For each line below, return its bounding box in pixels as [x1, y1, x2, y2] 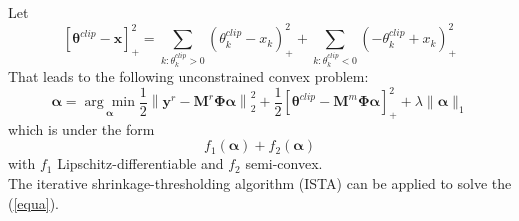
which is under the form [8, 118, 155, 139]
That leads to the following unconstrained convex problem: [8, 65, 369, 86]
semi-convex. [245, 153, 323, 174]
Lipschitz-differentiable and [57, 153, 224, 174]
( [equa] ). [8, 192, 59, 213]
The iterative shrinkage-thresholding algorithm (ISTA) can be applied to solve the [8, 173, 512, 194]
